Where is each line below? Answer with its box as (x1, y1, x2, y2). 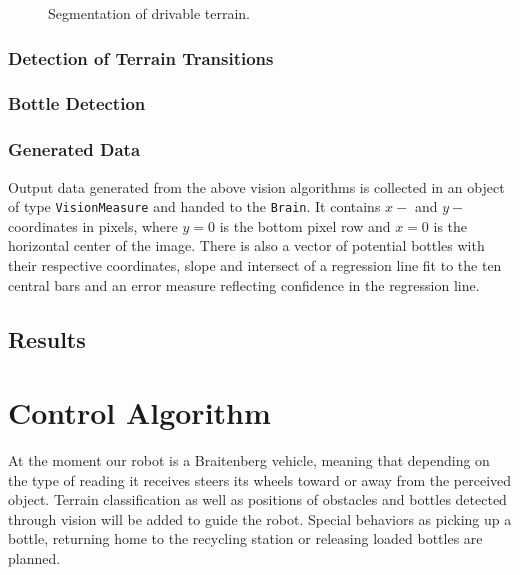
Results (8, 323, 86, 354)
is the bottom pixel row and (219, 215, 391, 236)
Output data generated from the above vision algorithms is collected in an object (8, 176, 505, 197)
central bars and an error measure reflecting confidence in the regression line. (8, 274, 480, 295)
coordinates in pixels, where (8, 215, 178, 236)
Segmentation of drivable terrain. (48, 3, 250, 23)
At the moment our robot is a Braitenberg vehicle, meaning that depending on (8, 450, 490, 471)
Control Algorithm (8, 392, 271, 433)
